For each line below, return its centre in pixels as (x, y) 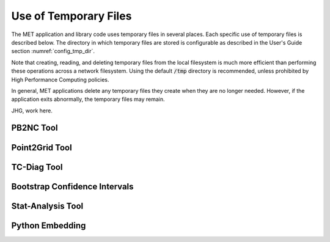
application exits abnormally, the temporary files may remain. (88, 99)
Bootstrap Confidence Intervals (72, 186)
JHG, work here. (32, 111)
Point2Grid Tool (42, 148)
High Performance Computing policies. (60, 79)
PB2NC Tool (35, 128)
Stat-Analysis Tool (47, 206)
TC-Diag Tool (37, 167)
